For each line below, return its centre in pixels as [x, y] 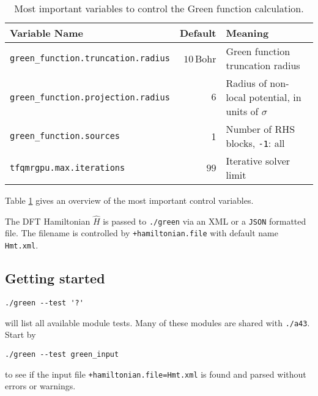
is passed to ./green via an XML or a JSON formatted [205, 221]
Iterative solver [258, 161]
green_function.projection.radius [90, 97]
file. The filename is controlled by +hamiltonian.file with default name [142, 233]
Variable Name [46, 33]
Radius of [246, 83]
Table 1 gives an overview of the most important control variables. [129, 200]
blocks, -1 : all [255, 143]
